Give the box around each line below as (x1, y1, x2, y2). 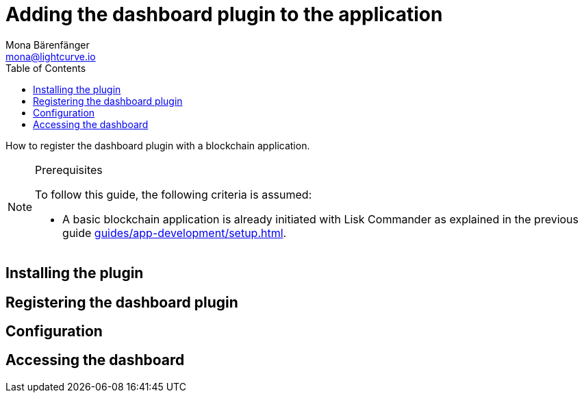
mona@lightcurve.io (5, 50, 96, 62)
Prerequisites (35, 162, 103, 177)
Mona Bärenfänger (5, 38, 90, 51)
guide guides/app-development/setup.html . (62, 225, 287, 240)
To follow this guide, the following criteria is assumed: (35, 187, 312, 201)
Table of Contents (5, 62, 86, 74)
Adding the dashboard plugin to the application (5, 3, 443, 26)
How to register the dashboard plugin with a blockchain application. (5, 139, 310, 151)
